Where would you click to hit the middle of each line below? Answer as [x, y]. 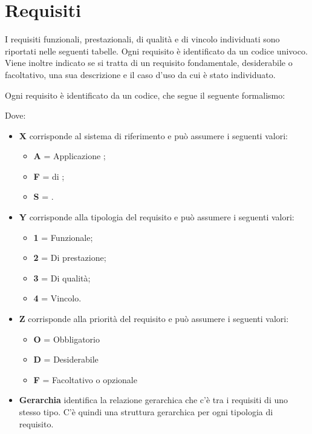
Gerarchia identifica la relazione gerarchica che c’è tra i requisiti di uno [154, 400]
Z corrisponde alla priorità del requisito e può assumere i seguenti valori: [154, 319]
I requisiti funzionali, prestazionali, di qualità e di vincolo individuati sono [142, 39]
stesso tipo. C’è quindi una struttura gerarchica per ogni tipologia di [146, 412]
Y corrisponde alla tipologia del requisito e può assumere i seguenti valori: [157, 217]
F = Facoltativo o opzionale [85, 379]
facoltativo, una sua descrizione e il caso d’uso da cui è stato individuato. [140, 74]
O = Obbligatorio [67, 339]
